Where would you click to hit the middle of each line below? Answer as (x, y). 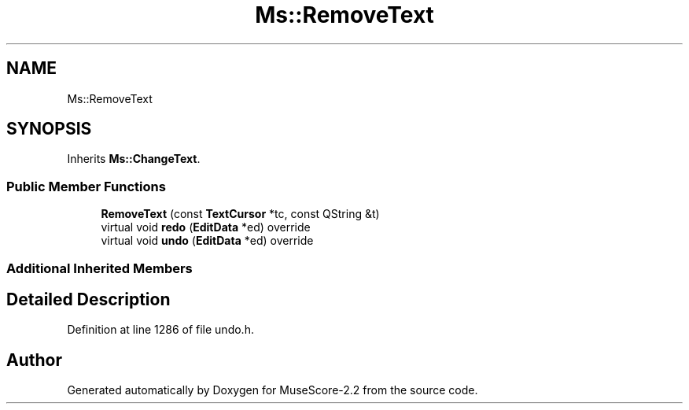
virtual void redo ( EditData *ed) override (206, 227)
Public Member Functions (86, 186)
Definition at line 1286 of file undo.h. (160, 330)
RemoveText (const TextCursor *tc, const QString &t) (240, 214)
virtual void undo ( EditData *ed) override (207, 241)
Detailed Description (88, 299)
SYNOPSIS (49, 129)
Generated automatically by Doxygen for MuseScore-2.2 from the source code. (273, 390)
